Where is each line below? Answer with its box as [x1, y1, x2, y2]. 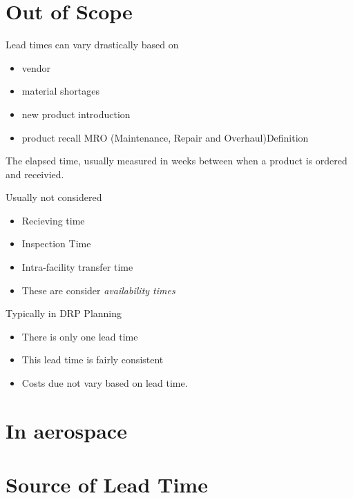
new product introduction [21, 106, 131, 121]
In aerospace [6, 416, 127, 444]
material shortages [21, 84, 100, 98]
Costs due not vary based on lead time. [21, 376, 188, 390]
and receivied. [6, 166, 64, 181]
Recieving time [21, 213, 85, 227]
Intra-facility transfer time [21, 260, 133, 274]
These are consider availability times [21, 282, 175, 297]
